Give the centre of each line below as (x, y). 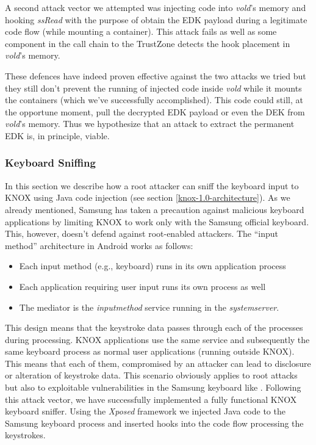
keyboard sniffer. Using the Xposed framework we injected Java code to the (145, 411)
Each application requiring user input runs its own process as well (142, 286)
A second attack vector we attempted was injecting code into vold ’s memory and (156, 7)
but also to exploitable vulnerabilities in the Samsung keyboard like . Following (153, 387)
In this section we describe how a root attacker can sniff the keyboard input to (152, 185)
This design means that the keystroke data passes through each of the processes (154, 327)
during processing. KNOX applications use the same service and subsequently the (157, 339)
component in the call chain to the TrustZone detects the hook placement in (148, 43)
